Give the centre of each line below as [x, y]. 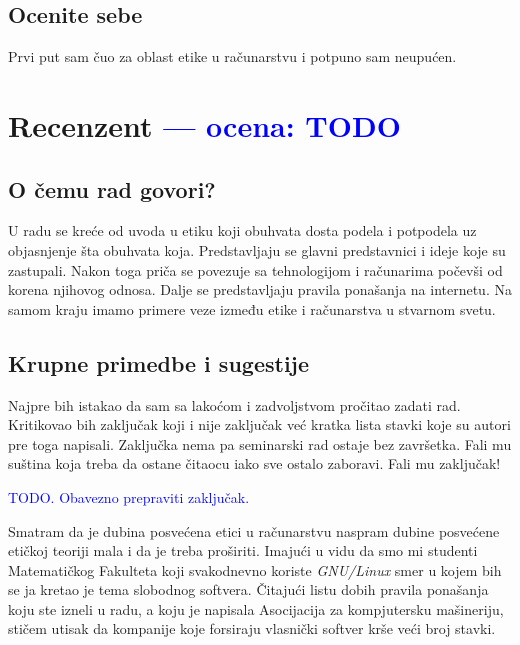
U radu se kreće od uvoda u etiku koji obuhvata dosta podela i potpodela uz [242, 230]
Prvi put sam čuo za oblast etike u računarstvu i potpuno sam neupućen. [232, 56]
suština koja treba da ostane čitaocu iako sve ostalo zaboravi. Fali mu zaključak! [254, 463]
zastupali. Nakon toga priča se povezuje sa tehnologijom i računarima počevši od [255, 269]
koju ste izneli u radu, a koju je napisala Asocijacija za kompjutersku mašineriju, [256, 608]
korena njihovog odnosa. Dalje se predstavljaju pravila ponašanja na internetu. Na [260, 289]
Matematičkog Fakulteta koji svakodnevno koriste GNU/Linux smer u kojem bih [255, 569]
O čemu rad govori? [112, 188]
